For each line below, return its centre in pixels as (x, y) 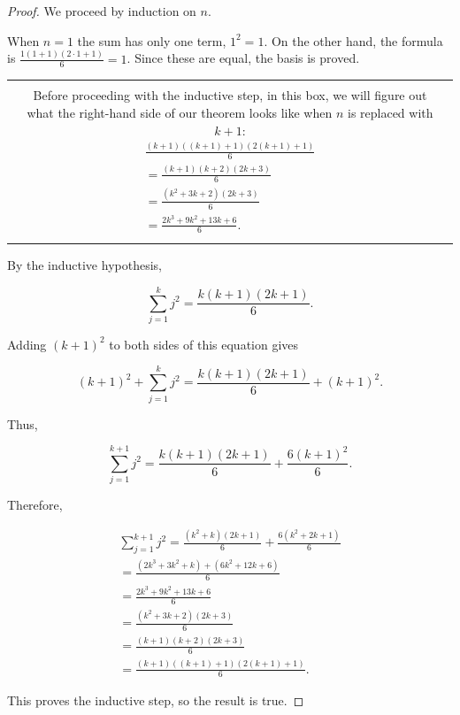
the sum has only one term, (152, 40)
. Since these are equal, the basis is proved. (243, 58)
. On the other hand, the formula (353, 40)
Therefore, (35, 505)
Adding (27, 344)
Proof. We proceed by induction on (102, 11)
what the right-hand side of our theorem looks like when (180, 112)
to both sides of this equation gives (204, 344)
